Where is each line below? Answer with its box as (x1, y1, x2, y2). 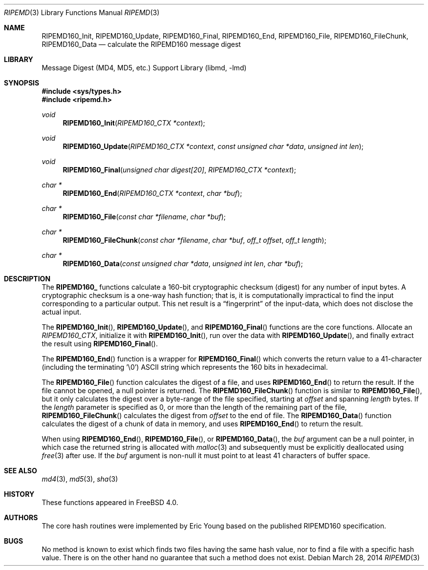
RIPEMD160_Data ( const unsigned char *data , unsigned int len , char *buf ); (63, 259, 303, 268)
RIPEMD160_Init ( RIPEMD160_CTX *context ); (63, 119, 205, 127)
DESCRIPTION (4, 274, 51, 283)
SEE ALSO (4, 466, 37, 475)
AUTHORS (4, 513, 38, 522)
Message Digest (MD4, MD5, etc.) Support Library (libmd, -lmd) (42, 63, 247, 72)
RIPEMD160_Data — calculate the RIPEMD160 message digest (42, 40, 241, 48)
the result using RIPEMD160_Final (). (42, 339, 158, 348)
